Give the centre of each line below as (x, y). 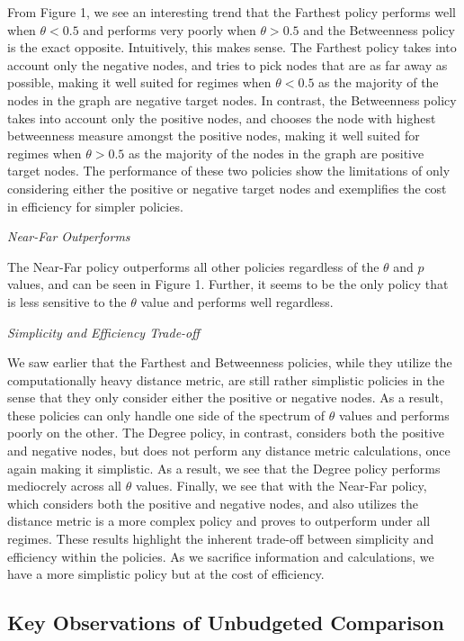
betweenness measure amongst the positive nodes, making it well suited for (214, 135)
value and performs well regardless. (237, 301)
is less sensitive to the (67, 301)
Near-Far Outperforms (69, 236)
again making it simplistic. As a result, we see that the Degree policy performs (224, 468)
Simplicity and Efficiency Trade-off (103, 332)
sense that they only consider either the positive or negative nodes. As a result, (225, 397)
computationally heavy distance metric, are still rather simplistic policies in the (226, 379)
